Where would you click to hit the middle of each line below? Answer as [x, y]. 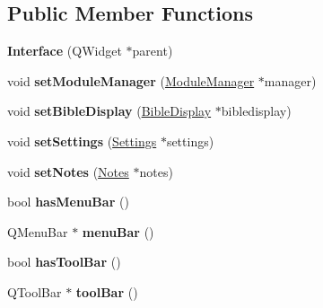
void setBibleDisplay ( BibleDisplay [109, 111]
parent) [153, 51]
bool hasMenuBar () [68, 202]
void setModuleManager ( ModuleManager [131, 80]
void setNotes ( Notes [68, 171]
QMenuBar [38, 231]
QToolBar [35, 291]
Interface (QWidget [65, 51]
